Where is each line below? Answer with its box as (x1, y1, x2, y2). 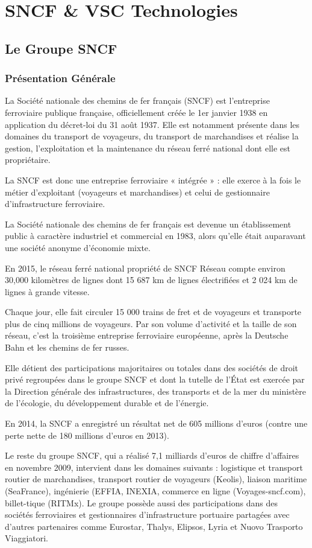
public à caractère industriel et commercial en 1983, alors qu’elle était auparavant (5, 229, 306, 242)
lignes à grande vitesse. (5, 285, 90, 298)
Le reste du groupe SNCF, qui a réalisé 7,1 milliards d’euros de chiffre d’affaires (5, 449, 299, 462)
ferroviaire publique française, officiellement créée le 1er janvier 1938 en (5, 106, 268, 118)
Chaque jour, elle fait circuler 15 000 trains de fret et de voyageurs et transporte (5, 305, 302, 318)
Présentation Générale (5, 71, 116, 86)
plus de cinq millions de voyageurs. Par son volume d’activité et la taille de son (5, 317, 297, 330)
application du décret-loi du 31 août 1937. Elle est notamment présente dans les (5, 118, 300, 130)
